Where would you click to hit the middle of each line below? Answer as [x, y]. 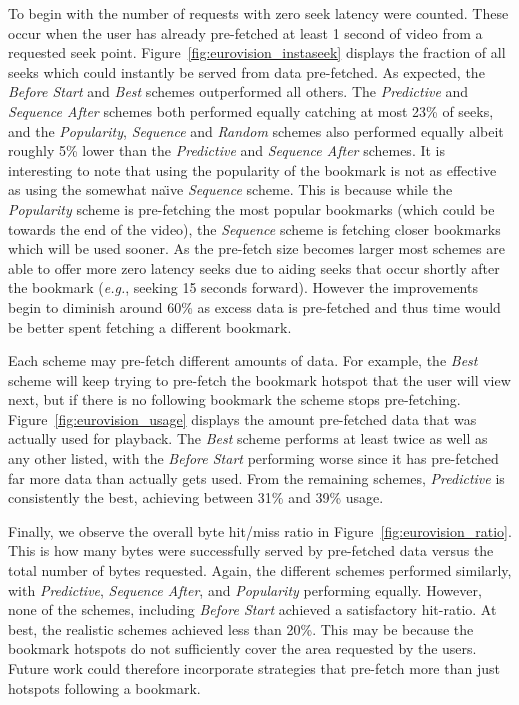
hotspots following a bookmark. [104, 687]
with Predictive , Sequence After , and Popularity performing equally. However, [245, 589]
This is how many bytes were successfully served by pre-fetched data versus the [251, 550]
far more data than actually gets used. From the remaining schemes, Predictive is [256, 477]
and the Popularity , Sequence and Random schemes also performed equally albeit [256, 130]
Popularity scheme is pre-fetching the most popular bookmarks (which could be [251, 208]
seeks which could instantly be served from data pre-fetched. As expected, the [246, 71]
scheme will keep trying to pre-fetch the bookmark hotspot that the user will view [259, 379]
